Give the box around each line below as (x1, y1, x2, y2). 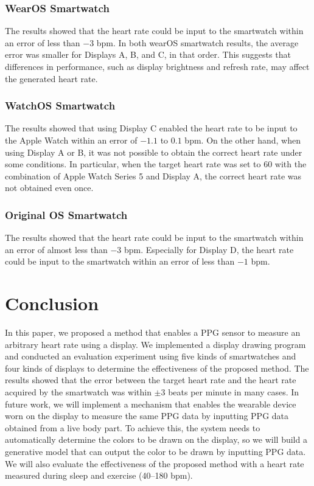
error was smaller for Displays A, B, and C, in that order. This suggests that (5, 48, 291, 61)
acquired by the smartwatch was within (5, 386, 152, 398)
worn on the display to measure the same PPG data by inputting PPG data (5, 409, 289, 422)
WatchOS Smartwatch (5, 98, 116, 113)
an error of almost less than (5, 243, 108, 255)
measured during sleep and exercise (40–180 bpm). (5, 469, 193, 482)
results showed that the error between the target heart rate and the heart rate (5, 373, 296, 386)
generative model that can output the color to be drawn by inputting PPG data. (5, 445, 306, 458)
